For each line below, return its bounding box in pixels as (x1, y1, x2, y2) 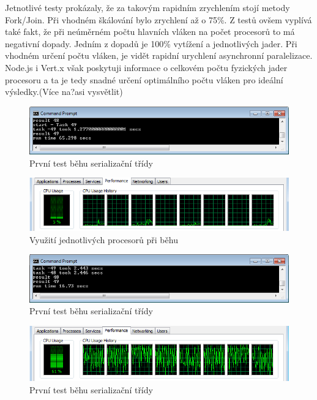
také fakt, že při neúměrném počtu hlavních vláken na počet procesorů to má (5, 25, 295, 38)
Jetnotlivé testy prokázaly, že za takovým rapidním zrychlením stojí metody (5, 1, 290, 13)
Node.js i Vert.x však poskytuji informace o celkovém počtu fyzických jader (5, 61, 288, 74)
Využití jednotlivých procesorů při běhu (29, 233, 178, 246)
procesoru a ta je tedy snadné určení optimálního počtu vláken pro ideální (5, 73, 283, 86)
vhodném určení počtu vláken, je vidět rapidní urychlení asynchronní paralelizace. (5, 49, 313, 62)
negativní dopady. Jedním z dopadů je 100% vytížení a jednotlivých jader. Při (5, 37, 297, 50)
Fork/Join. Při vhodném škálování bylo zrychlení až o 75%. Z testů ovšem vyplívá (5, 13, 312, 26)
